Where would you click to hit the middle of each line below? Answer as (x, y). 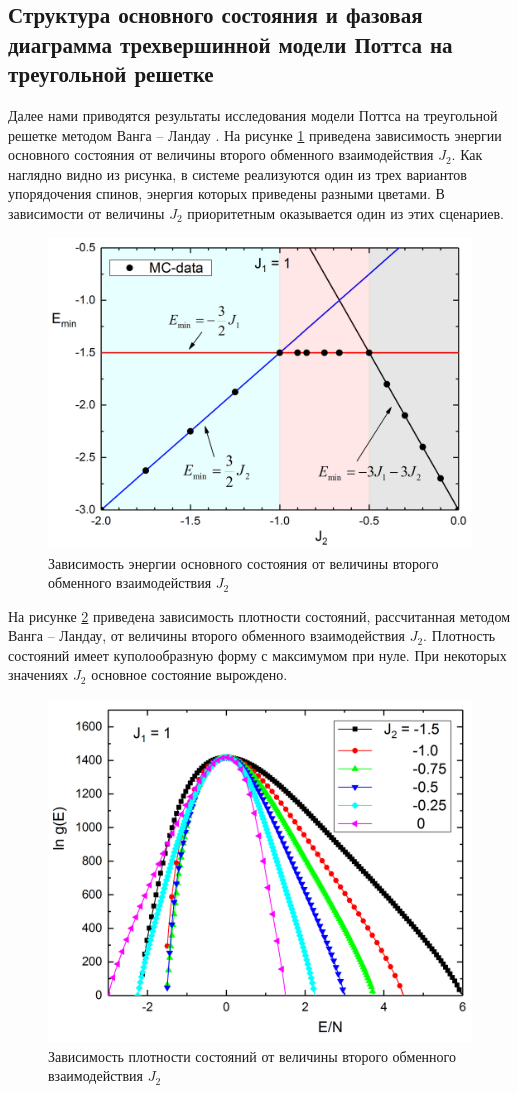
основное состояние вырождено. (189, 674)
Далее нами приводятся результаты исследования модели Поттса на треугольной (253, 114)
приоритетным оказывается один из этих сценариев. (346, 212)
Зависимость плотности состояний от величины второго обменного (252, 1055)
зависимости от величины (86, 212)
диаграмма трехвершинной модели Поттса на (230, 43)
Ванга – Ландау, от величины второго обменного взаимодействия (206, 635)
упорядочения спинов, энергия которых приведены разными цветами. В (226, 193)
